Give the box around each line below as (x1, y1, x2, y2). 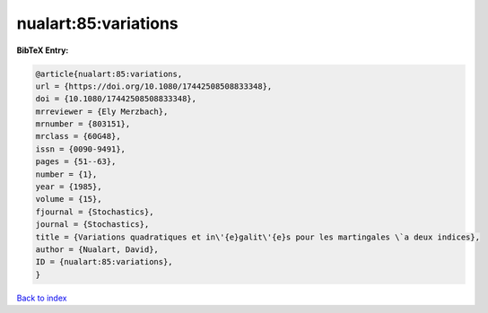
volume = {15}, (35, 194, 102, 204)
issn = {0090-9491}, (35, 143, 126, 154)
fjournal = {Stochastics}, (35, 206, 154, 217)
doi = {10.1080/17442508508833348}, (35, 94, 197, 104)
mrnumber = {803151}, (35, 119, 131, 129)
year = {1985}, (35, 182, 102, 192)
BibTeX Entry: (16, 45, 69, 56)
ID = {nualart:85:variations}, (35, 256, 174, 267)
